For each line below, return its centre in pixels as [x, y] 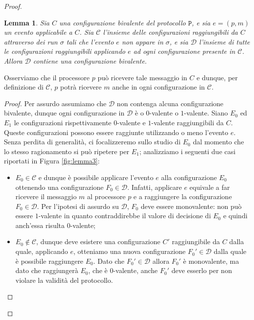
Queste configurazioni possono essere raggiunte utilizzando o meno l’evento [116, 132]
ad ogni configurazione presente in [184, 51]
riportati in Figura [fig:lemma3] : [52, 161]
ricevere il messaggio [46, 196]
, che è [98, 270]
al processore [106, 196]
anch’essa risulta [40, 225]
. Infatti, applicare [155, 187]
